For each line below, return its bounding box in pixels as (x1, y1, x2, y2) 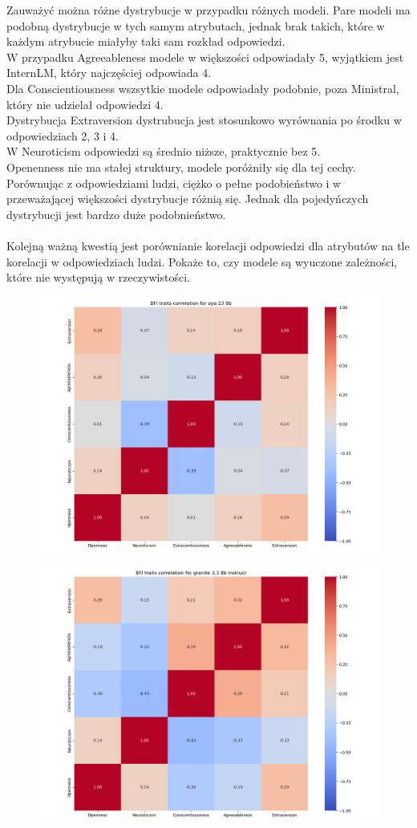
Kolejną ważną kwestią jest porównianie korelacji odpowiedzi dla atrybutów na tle (6, 237, 410, 254)
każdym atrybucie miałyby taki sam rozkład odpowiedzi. (6, 33, 285, 50)
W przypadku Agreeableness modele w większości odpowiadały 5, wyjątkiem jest (6, 48, 404, 65)
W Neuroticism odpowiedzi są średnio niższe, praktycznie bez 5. (6, 143, 321, 160)
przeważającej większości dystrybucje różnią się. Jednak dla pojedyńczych (6, 190, 369, 207)
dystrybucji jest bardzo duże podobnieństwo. (6, 205, 226, 222)
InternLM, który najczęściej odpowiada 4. (6, 64, 212, 81)
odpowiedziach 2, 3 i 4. (6, 127, 119, 144)
